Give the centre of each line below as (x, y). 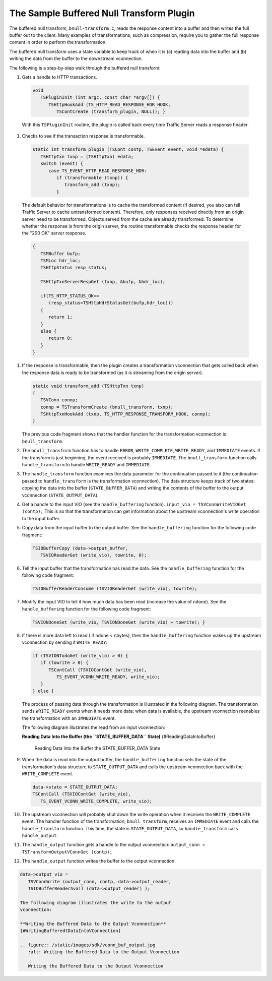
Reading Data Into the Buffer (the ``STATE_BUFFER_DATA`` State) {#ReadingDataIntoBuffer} (119, 737)
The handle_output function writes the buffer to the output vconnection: (99, 861)
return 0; (61, 338)
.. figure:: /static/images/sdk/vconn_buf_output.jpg (88, 945)
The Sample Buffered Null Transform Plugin (102, 13)
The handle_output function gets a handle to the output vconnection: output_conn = (114, 845)
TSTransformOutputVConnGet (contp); (67, 852)
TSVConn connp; (59, 400)
